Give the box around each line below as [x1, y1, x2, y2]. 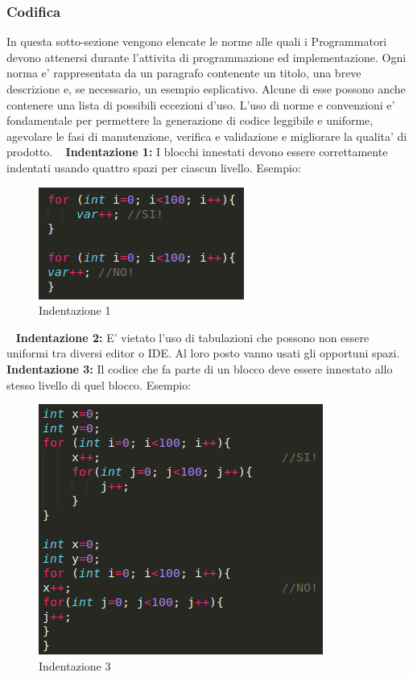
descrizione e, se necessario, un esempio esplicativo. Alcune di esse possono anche [6, 80, 406, 97]
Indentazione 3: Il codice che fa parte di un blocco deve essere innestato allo [6, 360, 393, 377]
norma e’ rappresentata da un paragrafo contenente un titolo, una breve [6, 64, 361, 81]
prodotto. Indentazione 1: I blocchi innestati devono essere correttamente [6, 143, 388, 160]
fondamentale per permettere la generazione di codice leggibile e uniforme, [6, 112, 374, 129]
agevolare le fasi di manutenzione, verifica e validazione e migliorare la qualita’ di [6, 127, 407, 144]
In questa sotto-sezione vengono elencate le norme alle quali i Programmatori [6, 33, 387, 50]
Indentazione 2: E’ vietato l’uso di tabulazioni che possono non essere [15, 328, 370, 345]
